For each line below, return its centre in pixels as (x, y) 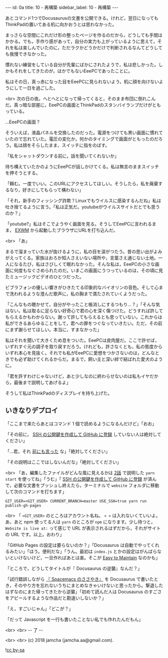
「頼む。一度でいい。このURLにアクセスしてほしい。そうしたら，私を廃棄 (82, 184)
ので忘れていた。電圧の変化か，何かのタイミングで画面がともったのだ (86, 139)
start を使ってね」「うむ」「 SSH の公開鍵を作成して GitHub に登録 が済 (79, 479)
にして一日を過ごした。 (34, 88)
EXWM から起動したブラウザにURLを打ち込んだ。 (66, 230)
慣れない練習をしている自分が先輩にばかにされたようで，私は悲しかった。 (82, 65)
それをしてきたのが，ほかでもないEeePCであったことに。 (73, 71)
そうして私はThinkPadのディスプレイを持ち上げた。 (59, 393)
